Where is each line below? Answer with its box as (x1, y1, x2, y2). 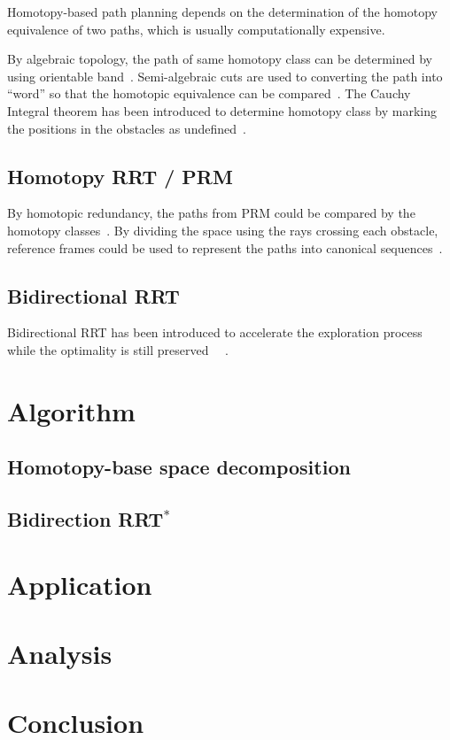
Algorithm (7, 392, 136, 428)
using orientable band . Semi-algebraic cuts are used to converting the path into (7, 66, 443, 85)
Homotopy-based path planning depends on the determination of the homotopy (7, 3, 438, 20)
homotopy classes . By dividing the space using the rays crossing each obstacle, (7, 220, 438, 239)
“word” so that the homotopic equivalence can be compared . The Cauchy (7, 84, 411, 103)
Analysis (7, 636, 112, 672)
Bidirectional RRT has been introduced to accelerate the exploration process (7, 323, 423, 342)
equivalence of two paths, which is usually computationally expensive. (7, 19, 385, 38)
